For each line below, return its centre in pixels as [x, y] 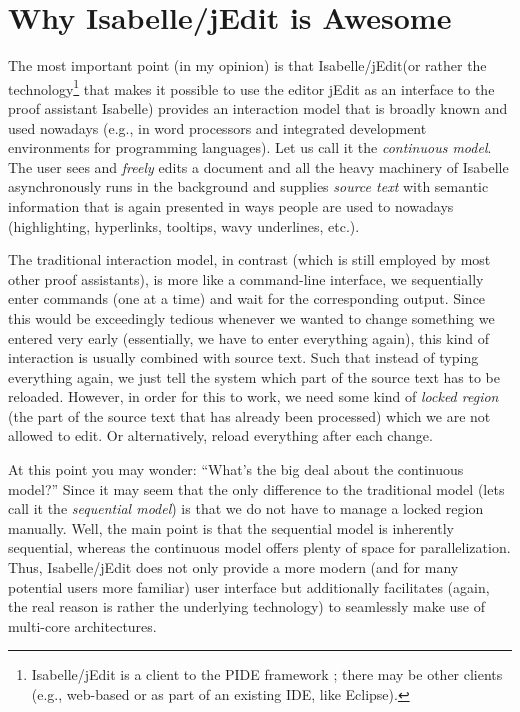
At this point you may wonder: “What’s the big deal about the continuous [236, 469]
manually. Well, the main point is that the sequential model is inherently [231, 527]
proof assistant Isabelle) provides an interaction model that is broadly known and [258, 107]
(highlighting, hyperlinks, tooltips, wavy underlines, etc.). [184, 225]
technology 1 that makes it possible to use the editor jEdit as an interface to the [251, 87]
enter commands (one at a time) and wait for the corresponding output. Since [247, 298]
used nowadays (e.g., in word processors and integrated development [217, 127]
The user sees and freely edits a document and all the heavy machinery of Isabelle [258, 166]
